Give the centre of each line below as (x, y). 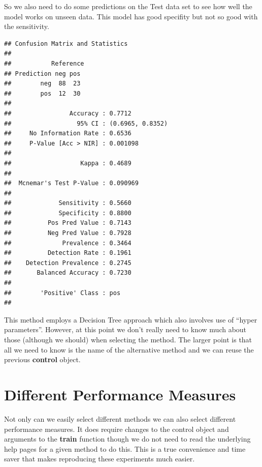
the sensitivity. (27, 26)
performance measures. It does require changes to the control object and (117, 429)
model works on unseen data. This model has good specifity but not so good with (131, 16)
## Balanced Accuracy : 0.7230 (68, 273)
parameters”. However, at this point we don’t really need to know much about (125, 329)
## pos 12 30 (42, 93)
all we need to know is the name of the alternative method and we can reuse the (129, 349)
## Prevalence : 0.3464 (68, 243)
